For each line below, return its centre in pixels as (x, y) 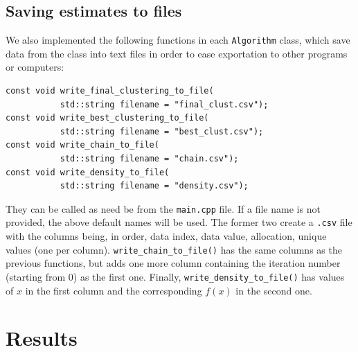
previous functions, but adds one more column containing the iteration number (173, 263)
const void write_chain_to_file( (82, 145)
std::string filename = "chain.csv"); (149, 159)
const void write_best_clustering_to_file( (107, 118)
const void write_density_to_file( (88, 172)
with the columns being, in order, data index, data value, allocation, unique (166, 236)
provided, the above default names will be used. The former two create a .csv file (179, 222)
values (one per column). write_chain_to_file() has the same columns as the (174, 249)
